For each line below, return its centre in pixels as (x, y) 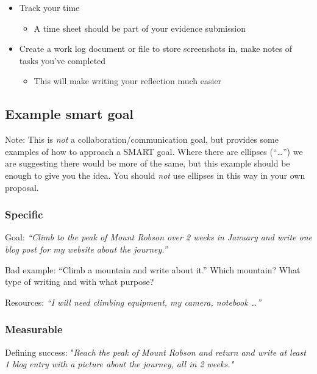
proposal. (22, 187)
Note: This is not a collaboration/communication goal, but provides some (142, 139)
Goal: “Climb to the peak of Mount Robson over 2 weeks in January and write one (158, 237)
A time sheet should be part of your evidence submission (140, 28)
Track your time (49, 7)
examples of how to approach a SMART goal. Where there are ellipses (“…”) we (154, 151)
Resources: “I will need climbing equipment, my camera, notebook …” (133, 302)
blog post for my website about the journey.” (86, 249)
